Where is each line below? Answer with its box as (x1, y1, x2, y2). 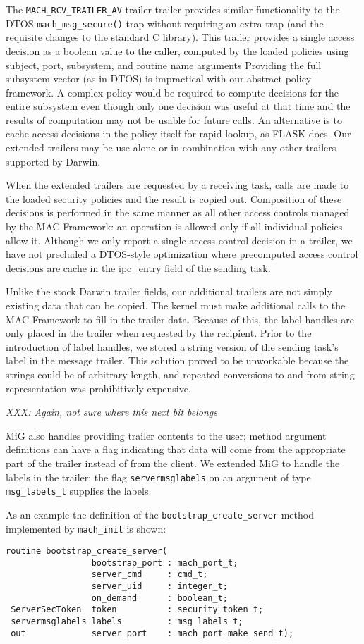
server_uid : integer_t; (91, 581, 228, 592)
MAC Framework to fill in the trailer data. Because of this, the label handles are (6, 311, 354, 326)
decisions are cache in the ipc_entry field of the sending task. (6, 260, 271, 275)
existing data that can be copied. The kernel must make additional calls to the (6, 298, 346, 312)
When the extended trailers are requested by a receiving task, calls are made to (6, 178, 349, 192)
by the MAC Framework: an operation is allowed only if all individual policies (6, 219, 343, 234)
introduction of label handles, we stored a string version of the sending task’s (6, 339, 339, 354)
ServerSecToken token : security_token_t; (11, 605, 264, 615)
